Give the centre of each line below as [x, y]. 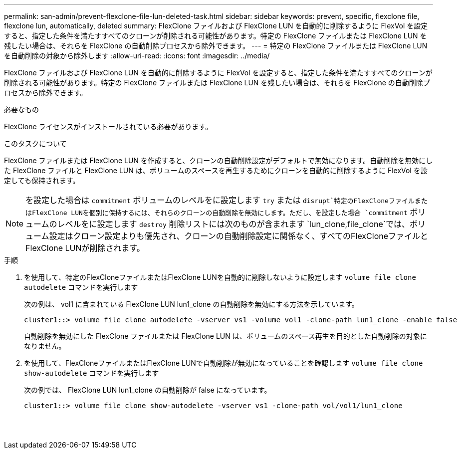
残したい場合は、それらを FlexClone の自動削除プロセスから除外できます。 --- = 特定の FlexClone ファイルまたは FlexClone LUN [216, 46]
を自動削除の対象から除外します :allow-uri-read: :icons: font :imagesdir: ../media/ [137, 56]
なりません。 [45, 346]
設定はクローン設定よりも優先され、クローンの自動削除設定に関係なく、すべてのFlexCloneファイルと [239, 236]
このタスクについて [35, 143]
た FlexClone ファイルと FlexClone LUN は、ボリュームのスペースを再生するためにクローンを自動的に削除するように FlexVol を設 [216, 170]
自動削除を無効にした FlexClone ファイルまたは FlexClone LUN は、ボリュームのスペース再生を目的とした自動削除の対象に [226, 336]
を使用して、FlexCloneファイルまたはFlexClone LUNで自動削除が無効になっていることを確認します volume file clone [224, 363]
